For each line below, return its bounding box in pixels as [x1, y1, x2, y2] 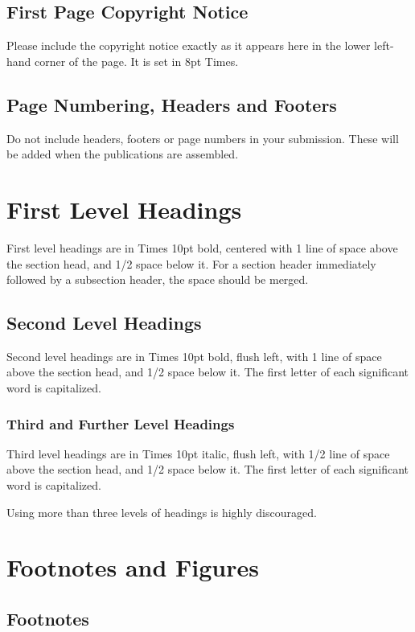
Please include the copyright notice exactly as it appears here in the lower [6, 37, 371, 54]
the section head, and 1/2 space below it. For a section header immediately [6, 255, 376, 272]
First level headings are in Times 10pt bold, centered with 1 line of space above [6, 239, 398, 256]
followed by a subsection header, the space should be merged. [6, 271, 309, 288]
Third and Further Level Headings [6, 413, 235, 433]
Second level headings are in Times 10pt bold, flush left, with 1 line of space [6, 347, 382, 364]
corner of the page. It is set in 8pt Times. [35, 52, 239, 69]
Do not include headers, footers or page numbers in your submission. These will [6, 129, 399, 146]
